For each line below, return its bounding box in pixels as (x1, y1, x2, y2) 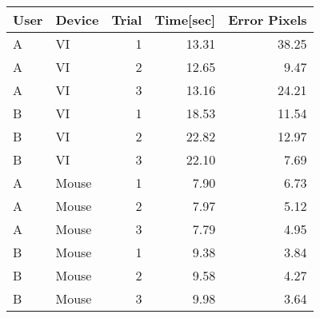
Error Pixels (228, 10, 307, 29)
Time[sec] (154, 10, 216, 29)
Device (55, 10, 99, 29)
